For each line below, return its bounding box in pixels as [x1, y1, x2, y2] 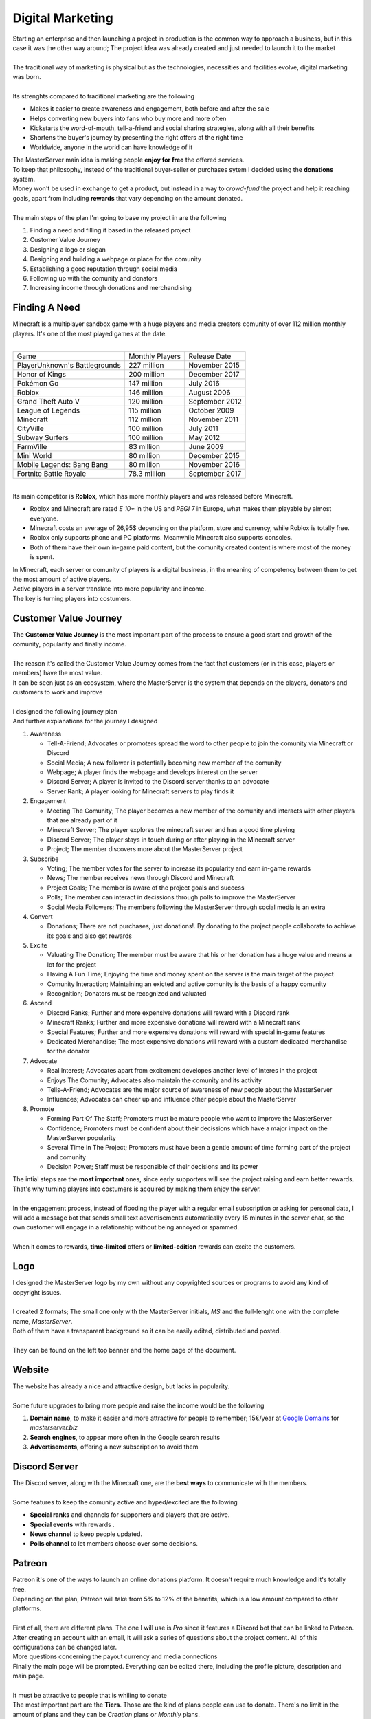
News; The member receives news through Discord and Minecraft [47, 874, 234, 882]
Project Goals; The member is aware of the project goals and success [47, 884, 245, 892]
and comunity [47, 1152, 86, 1161]
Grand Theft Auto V [16, 397, 80, 406]
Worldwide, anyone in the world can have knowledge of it [30, 143, 192, 151]
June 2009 [188, 442, 224, 452]
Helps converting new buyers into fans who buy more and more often [30, 114, 227, 122]
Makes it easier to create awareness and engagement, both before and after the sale [30, 105, 269, 113]
